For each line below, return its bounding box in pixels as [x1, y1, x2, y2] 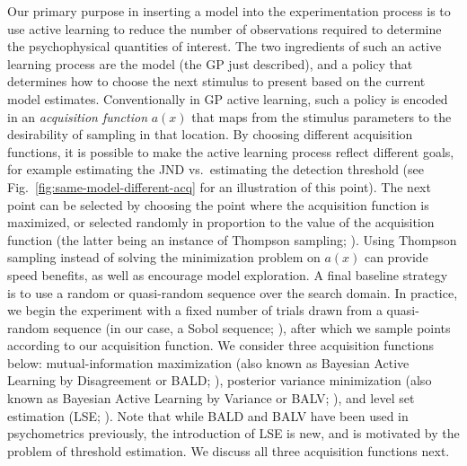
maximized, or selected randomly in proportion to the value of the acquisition [7, 213, 435, 232]
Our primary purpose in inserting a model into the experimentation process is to [7, 2, 451, 20]
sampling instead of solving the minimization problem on [7, 248, 321, 267]
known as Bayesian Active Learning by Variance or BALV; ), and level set [7, 389, 415, 408]
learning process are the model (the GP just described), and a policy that [7, 54, 413, 73]
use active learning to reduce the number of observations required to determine [7, 19, 442, 38]
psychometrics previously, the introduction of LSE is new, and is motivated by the [7, 424, 460, 443]
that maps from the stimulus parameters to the [191, 107, 452, 126]
